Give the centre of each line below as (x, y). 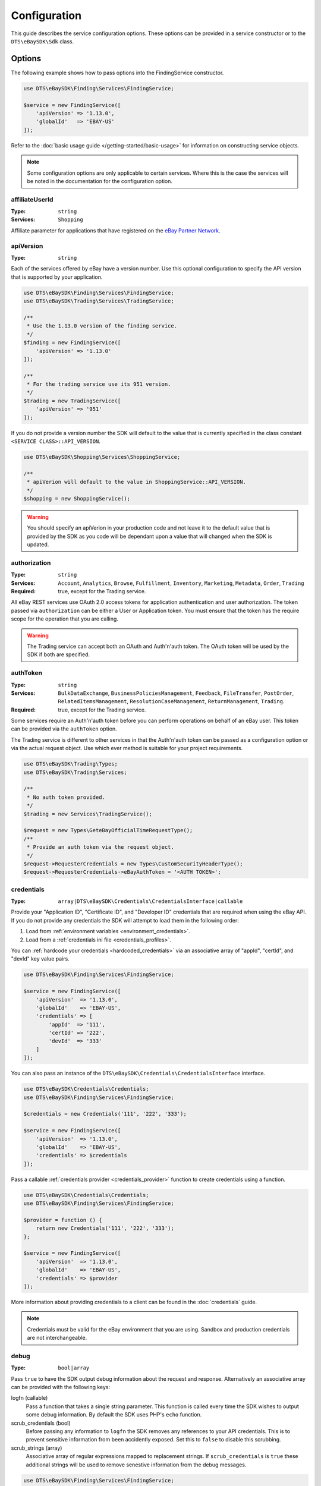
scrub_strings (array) (37, 1448)
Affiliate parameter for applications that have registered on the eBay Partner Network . (116, 230)
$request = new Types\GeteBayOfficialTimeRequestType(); (108, 830)
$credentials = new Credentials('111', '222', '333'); (105, 1114)
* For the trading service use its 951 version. (99, 384)
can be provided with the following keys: (60, 1387)
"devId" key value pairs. (40, 959)
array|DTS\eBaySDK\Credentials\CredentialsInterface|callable (150, 901)
